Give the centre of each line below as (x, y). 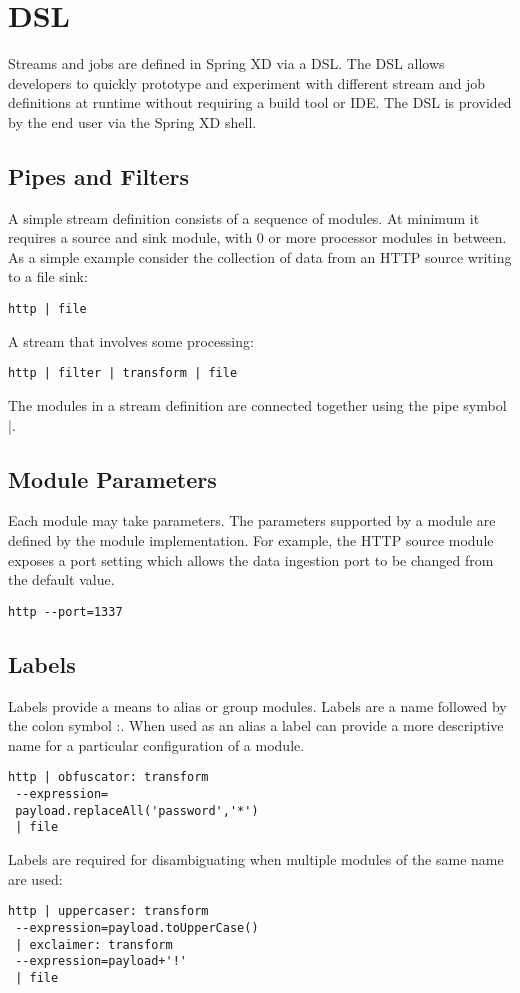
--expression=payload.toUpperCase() (137, 927)
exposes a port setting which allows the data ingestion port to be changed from (251, 559)
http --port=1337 (65, 611)
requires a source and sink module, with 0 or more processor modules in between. (257, 237)
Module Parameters (112, 478)
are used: (35, 878)
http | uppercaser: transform (108, 911)
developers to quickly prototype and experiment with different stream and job (247, 82)
